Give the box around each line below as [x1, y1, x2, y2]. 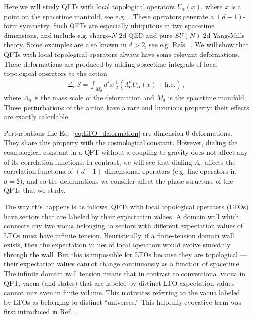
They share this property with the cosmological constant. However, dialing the [4, 137, 238, 148]
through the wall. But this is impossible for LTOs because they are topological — [4, 249, 247, 259]
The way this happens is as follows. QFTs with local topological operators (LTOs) [4, 201, 249, 211]
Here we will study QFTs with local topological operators [4, 1, 175, 11]
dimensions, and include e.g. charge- [4, 30, 111, 40]
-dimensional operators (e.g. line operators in [102, 166, 236, 176]
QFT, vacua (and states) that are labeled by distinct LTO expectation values [4, 278, 235, 288]
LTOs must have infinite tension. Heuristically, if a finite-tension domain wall [4, 230, 234, 240]
